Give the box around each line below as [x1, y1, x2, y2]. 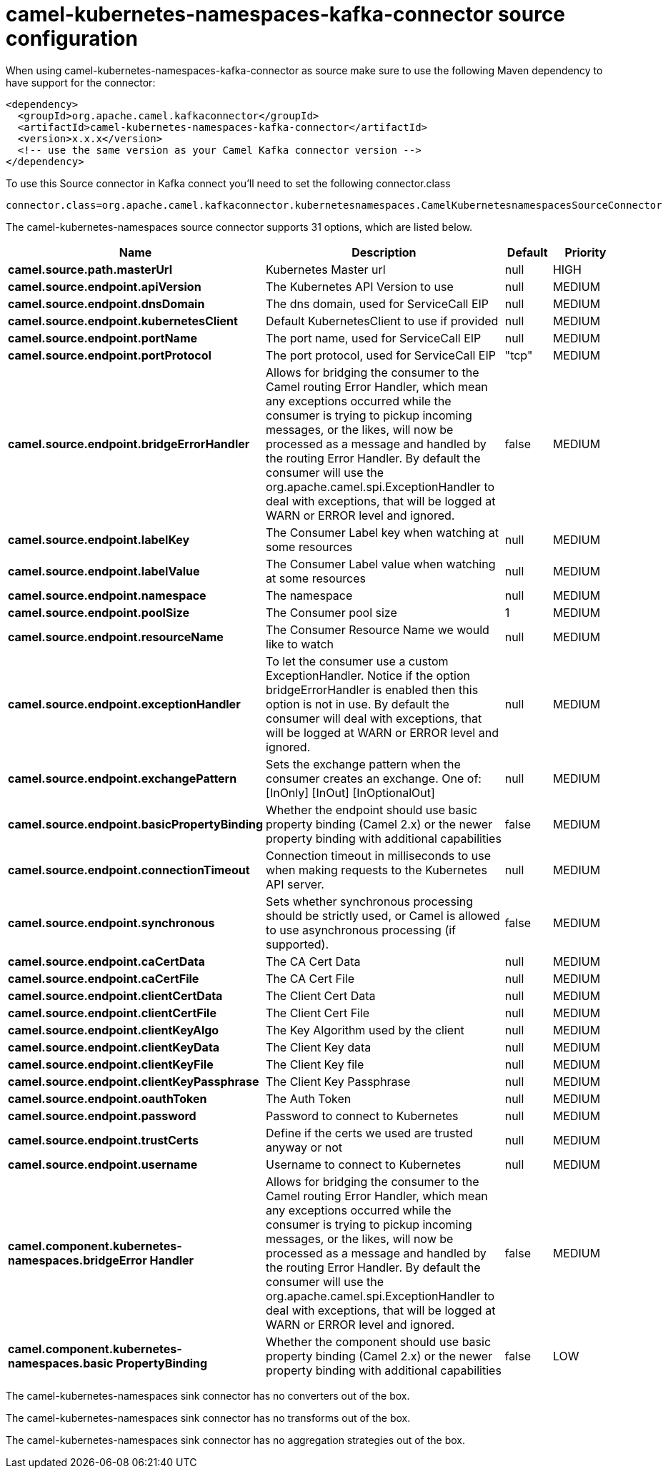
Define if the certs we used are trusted [266, 1125, 473, 1140]
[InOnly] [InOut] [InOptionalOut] [266, 785, 435, 800]
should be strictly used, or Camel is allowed [266, 908, 500, 923]
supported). [266, 936, 329, 951]
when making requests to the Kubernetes [266, 862, 487, 877]
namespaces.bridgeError [8, 1252, 147, 1267]
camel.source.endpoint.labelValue [8, 563, 200, 578]
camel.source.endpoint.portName [8, 330, 198, 345]
